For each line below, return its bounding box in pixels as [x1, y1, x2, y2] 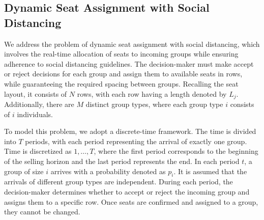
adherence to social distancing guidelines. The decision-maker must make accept [4, 58, 254, 69]
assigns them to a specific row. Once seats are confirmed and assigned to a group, [4, 196, 258, 207]
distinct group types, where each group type [85, 99, 223, 109]
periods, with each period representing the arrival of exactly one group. [25, 135, 247, 146]
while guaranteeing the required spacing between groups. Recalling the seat [4, 78, 239, 89]
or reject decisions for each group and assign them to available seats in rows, [4, 68, 243, 79]
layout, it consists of [4, 88, 67, 99]
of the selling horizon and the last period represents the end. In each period [4, 155, 240, 166]
